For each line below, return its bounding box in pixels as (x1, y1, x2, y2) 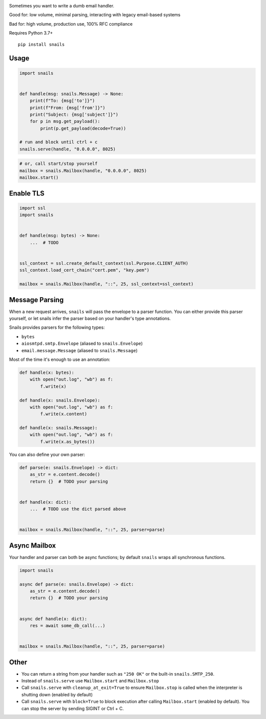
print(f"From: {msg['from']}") (30, 105, 105, 111)
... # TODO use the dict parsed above (30, 506, 127, 512)
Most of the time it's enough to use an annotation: (9, 356, 110, 362)
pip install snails (18, 41, 65, 47)
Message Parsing (9, 295, 64, 304)
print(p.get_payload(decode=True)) (40, 125, 127, 131)
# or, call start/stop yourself (19, 161, 98, 166)
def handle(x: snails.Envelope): (19, 398, 100, 403)
